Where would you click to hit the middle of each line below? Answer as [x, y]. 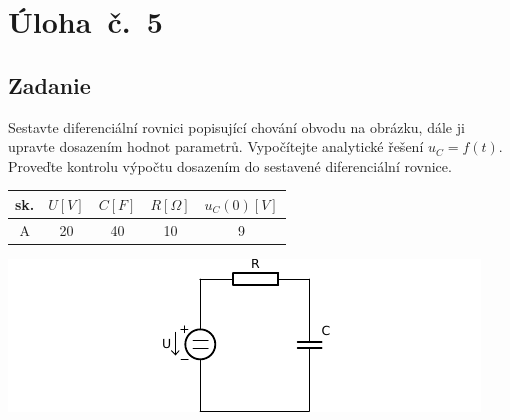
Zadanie [49, 84]
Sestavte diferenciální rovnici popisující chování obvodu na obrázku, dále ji [236, 126]
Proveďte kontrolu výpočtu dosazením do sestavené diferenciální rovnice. [230, 165]
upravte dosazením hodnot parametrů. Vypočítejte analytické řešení [216, 146]
